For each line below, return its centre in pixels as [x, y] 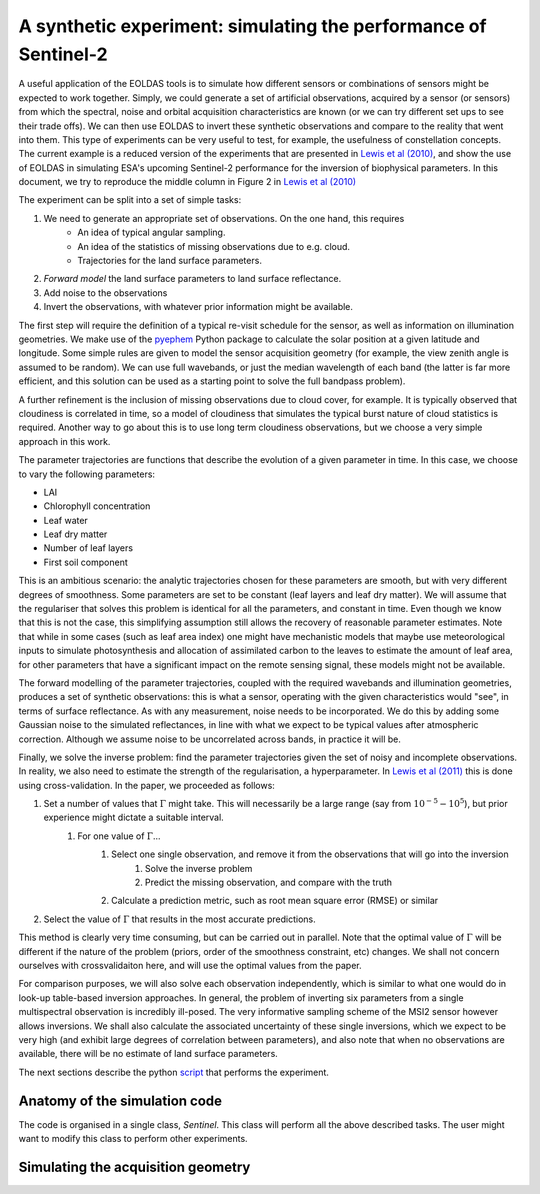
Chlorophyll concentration [97, 506]
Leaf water [66, 520]
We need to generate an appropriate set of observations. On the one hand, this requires [224, 218]
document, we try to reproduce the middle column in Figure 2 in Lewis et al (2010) [187, 182]
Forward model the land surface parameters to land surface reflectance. [192, 279]
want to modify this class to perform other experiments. [133, 1139]
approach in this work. [64, 441]
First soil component [86, 562]
